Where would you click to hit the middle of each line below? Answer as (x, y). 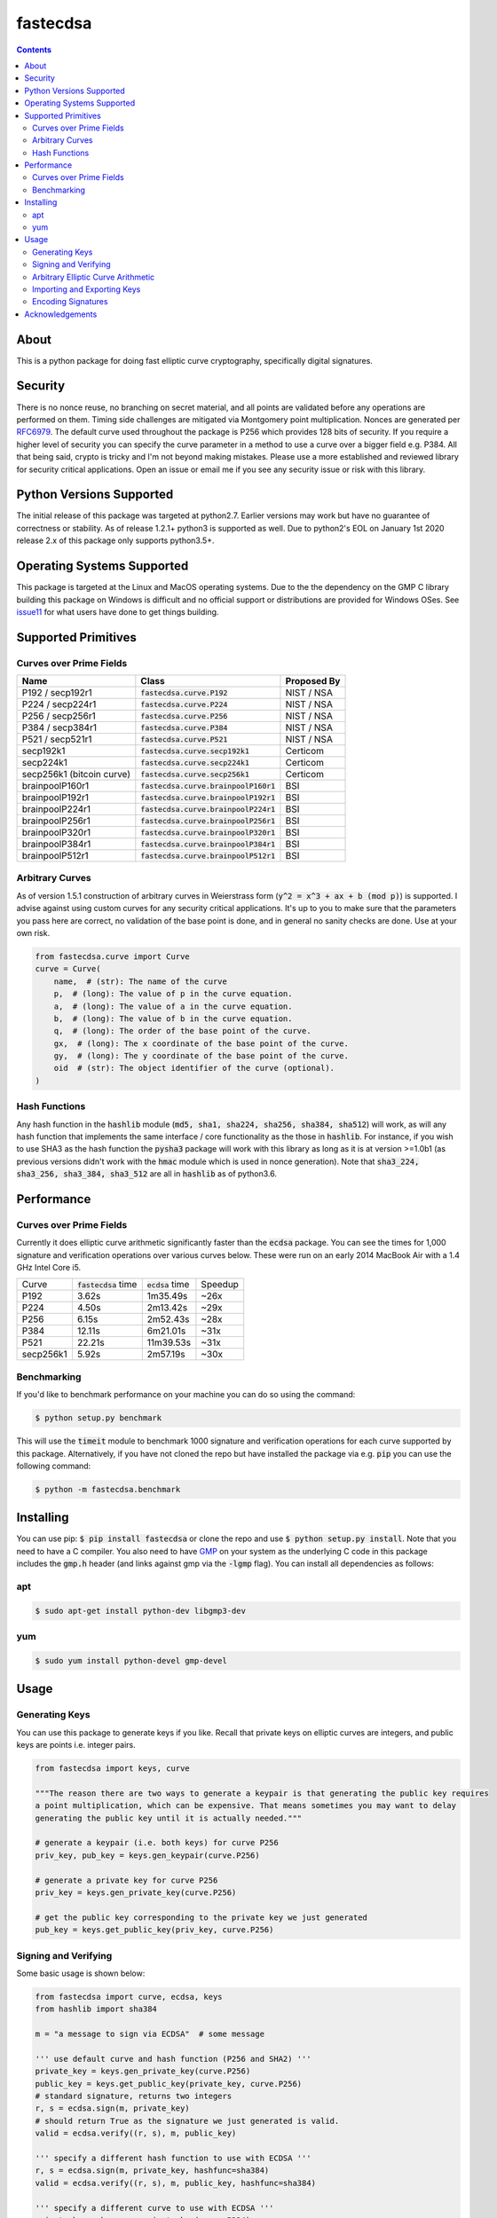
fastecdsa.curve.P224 (184, 704)
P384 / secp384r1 (59, 728)
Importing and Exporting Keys (87, 289)
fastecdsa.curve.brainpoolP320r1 (208, 833)
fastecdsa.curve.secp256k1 (195, 774)
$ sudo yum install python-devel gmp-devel (131, 1660)
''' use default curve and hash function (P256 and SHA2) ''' (173, 2059)
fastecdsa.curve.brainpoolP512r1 (208, 856)
